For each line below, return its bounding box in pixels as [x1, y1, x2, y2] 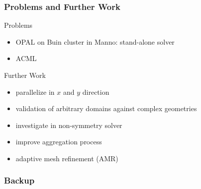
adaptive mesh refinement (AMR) [15, 153, 118, 163]
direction [82, 86, 109, 97]
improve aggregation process [15, 136, 102, 147]
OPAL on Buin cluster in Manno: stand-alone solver [15, 36, 175, 47]
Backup [4, 174, 35, 187]
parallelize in [15, 86, 55, 97]
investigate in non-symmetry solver [15, 120, 122, 130]
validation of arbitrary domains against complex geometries [15, 103, 197, 114]
